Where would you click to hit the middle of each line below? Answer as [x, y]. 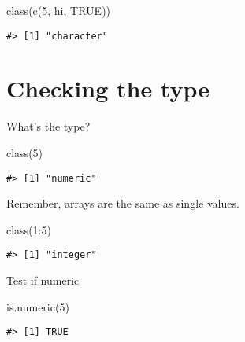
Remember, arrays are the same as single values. [123, 203]
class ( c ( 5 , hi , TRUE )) [59, 10]
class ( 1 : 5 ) [29, 229]
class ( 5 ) [25, 152]
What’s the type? [48, 126]
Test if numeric [43, 280]
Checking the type [108, 88]
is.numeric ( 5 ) [38, 306]
